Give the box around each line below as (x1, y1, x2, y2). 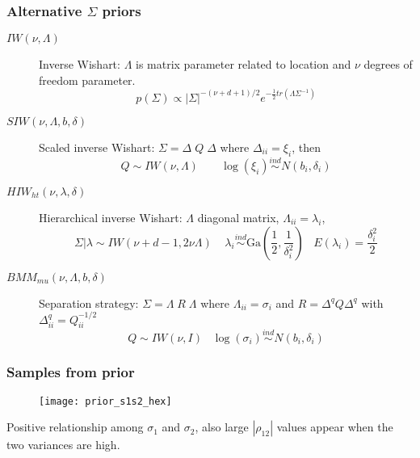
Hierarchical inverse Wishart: (39, 208, 183, 225)
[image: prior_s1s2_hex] (39, 395, 172, 407)
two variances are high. (6, 436, 120, 453)
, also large (195, 418, 249, 435)
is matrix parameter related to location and (136, 56, 351, 73)
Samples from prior (6, 362, 135, 382)
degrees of (363, 56, 413, 73)
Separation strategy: (39, 294, 139, 311)
